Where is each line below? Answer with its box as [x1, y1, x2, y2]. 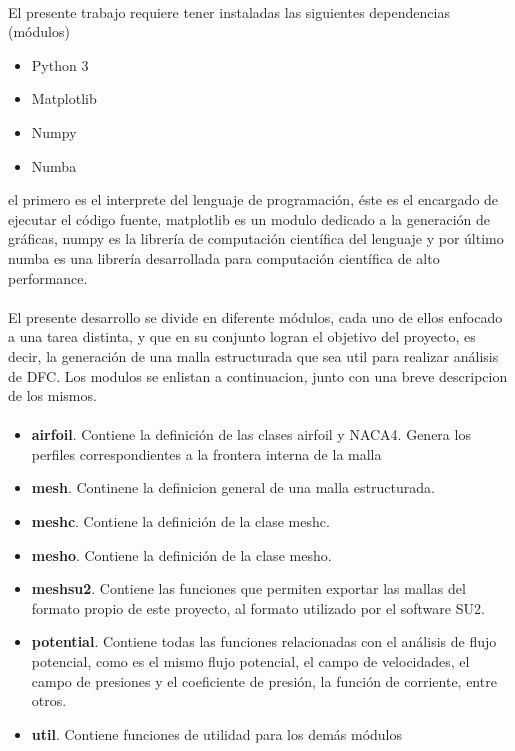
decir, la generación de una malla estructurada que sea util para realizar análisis [8, 345, 499, 366]
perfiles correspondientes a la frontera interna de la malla [31, 443, 382, 464]
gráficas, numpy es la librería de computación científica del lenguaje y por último [8, 228, 504, 249]
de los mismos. [8, 385, 97, 406]
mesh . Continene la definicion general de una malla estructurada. [31, 477, 435, 498]
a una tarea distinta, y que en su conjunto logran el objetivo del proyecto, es [8, 326, 476, 347]
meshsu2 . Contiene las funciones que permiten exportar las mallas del [31, 578, 466, 599]
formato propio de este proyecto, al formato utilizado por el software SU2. [31, 597, 485, 618]
